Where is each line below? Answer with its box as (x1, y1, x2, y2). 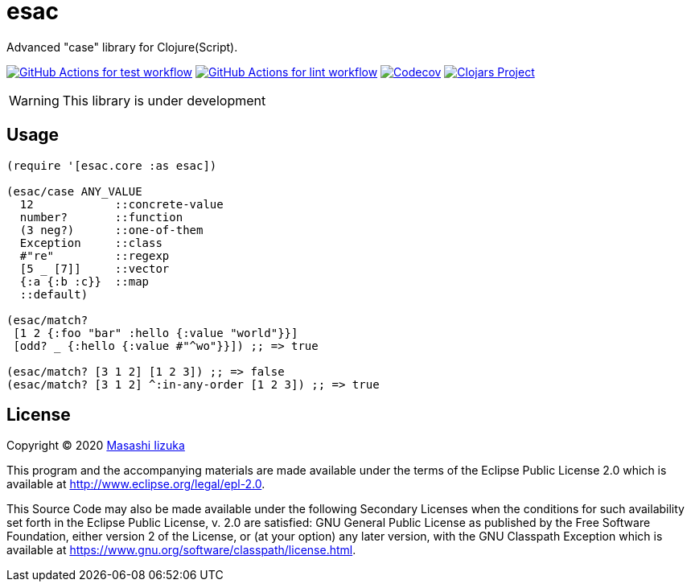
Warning (9, 92, 60, 109)
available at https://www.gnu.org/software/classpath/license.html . (6, 543, 356, 557)
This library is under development (62, 92, 266, 109)
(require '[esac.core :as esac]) (6, 158, 217, 172)
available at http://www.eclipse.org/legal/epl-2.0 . (6, 477, 265, 491)
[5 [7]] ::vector (19, 261, 170, 275)
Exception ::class (19, 236, 162, 249)
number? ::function (19, 210, 183, 224)
